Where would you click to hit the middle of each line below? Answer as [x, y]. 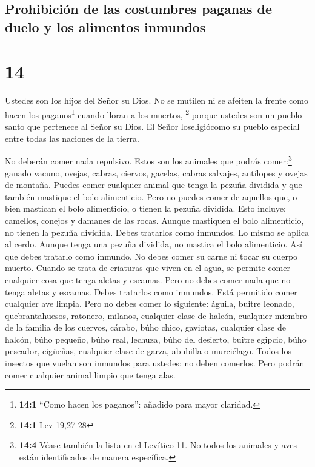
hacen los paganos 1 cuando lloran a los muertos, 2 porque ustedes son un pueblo [154, 113]
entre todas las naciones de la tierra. [72, 138]
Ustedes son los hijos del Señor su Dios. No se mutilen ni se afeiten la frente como [157, 100]
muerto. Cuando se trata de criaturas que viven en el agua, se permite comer [148, 268]
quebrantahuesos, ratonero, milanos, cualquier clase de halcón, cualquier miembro [156, 315]
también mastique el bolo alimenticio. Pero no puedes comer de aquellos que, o [151, 196]
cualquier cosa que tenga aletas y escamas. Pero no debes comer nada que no [148, 279]
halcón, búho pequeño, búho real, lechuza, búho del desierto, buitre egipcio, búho [156, 339]
